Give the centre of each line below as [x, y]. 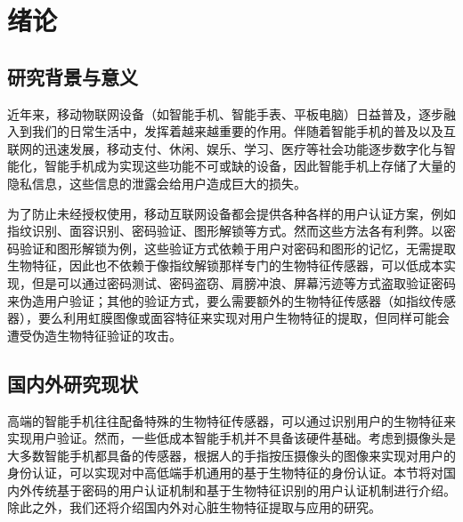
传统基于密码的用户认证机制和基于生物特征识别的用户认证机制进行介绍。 [244, 490]
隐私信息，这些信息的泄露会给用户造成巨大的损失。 [157, 183]
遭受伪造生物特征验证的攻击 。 [94, 335]
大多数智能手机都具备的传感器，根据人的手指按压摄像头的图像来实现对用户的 [231, 455]
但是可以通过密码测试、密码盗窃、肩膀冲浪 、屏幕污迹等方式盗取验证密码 [244, 282]
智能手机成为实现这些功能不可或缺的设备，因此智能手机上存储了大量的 [250, 166]
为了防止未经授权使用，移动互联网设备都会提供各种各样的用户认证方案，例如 [231, 213]
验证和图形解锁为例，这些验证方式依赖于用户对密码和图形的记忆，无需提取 [237, 248]
